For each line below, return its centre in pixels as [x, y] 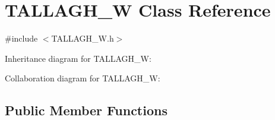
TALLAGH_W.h [83, 38]
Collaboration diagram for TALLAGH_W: [83, 78]
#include [21, 38]
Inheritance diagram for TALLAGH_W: [78, 58]
